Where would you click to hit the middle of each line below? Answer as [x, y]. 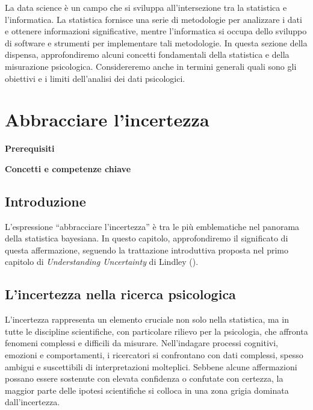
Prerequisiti [30, 148]
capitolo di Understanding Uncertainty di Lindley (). [102, 262]
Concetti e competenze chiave [68, 168]
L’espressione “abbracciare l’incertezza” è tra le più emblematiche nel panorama [152, 226]
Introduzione [45, 201]
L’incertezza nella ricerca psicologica [120, 294]
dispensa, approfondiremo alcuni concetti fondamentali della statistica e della [147, 54]
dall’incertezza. [33, 402]
